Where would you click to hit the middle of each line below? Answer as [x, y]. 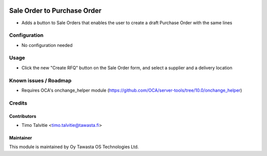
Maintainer [21, 138]
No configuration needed [47, 45]
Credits [18, 103]
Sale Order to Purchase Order [55, 11]
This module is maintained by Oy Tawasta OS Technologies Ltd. [74, 147]
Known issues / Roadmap [40, 80]
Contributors [23, 116]
